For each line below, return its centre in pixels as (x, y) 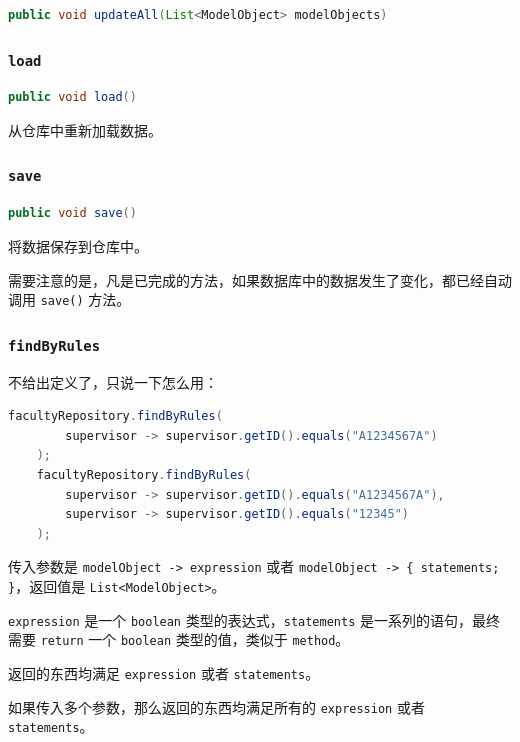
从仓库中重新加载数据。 (85, 129)
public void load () (72, 97)
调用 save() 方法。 (69, 299)
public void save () (72, 213)
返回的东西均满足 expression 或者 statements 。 (164, 672)
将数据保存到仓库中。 (78, 245)
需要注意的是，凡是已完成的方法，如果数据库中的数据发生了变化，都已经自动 (260, 279)
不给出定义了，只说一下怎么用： (113, 381)
